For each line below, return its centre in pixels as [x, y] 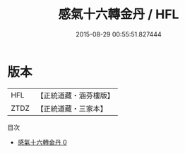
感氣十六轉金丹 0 [42, 142]
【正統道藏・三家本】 [72, 108]
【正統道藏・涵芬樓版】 [76, 95]
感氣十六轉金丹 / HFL [119, 14]
